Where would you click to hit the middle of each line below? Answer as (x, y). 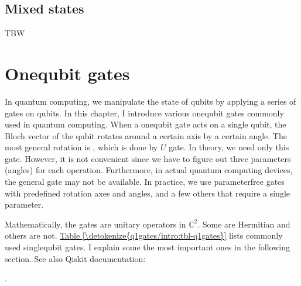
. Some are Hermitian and (244, 224)
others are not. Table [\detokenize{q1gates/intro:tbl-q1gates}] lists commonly (144, 235)
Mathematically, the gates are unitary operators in (95, 224)
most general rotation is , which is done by (81, 147)
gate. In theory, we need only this (229, 147)
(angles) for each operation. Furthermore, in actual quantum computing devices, (149, 170)
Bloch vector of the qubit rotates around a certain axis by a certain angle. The (146, 135)
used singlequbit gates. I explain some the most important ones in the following (147, 247)
